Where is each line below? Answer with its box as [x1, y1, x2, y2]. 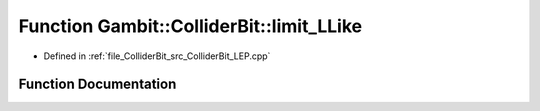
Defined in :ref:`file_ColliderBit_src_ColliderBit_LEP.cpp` [43, 50, 271, 62]
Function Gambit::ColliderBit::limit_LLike [18, 15, 363, 37]
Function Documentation [18, 76, 177, 93]
